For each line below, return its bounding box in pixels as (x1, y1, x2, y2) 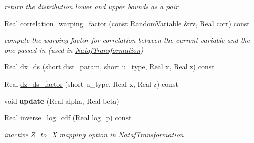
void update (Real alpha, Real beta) (4, 95, 119, 106)
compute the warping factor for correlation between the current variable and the (4, 35, 250, 45)
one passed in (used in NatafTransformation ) (4, 44, 143, 55)
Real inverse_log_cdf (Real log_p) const (4, 112, 132, 123)
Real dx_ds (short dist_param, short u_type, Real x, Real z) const (4, 61, 215, 72)
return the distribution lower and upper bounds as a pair (4, 1, 178, 11)
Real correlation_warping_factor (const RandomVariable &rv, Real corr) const (4, 18, 250, 28)
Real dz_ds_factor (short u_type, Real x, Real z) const (4, 78, 178, 89)
